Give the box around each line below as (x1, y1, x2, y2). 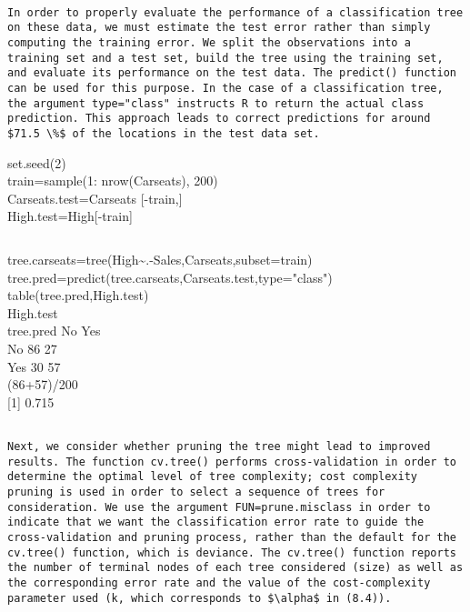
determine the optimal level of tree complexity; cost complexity (7, 470, 418, 484)
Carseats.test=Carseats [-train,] (7, 188, 183, 207)
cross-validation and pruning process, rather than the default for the (7, 530, 456, 544)
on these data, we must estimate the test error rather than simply (7, 21, 431, 35)
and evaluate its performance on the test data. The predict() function (7, 66, 456, 80)
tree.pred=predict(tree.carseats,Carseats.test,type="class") (7, 267, 333, 286)
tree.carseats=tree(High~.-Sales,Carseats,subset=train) (7, 249, 313, 268)
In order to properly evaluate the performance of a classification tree (7, 5, 464, 19)
